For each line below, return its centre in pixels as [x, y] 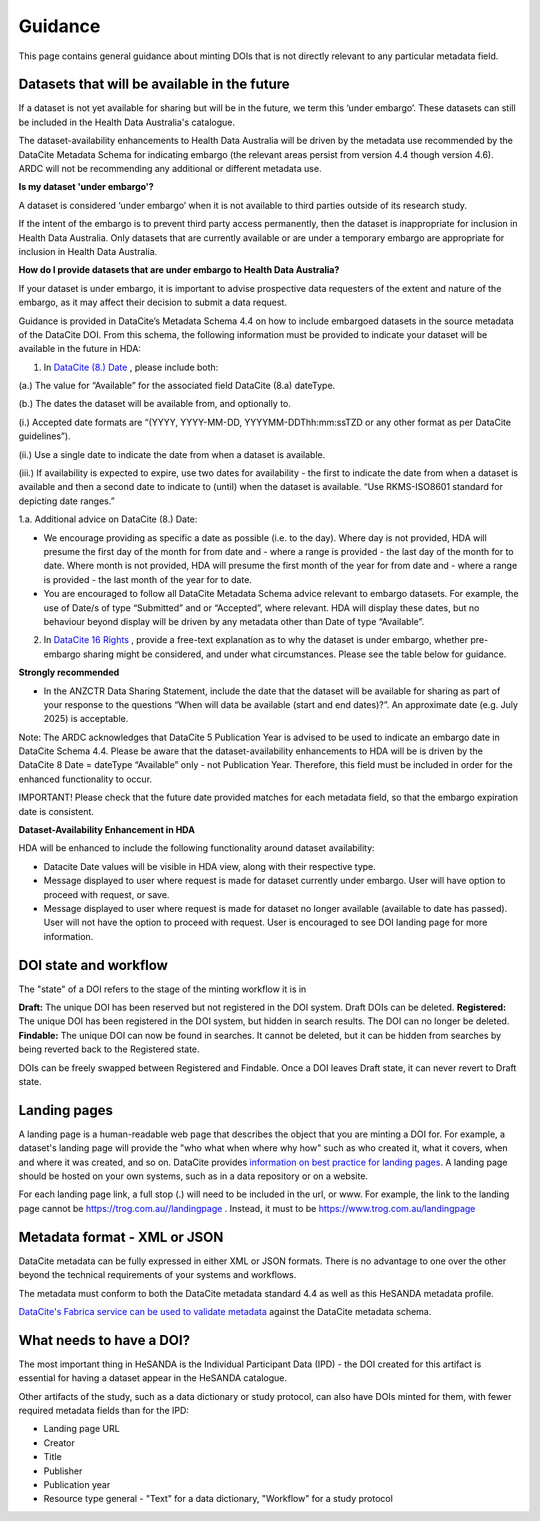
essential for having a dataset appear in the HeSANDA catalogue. [152, 1378]
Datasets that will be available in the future [154, 84]
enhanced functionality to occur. [85, 779]
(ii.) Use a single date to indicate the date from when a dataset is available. [172, 454]
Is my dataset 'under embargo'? [86, 187]
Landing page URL [81, 1429]
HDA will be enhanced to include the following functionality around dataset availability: [196, 848]
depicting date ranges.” [66, 501]
